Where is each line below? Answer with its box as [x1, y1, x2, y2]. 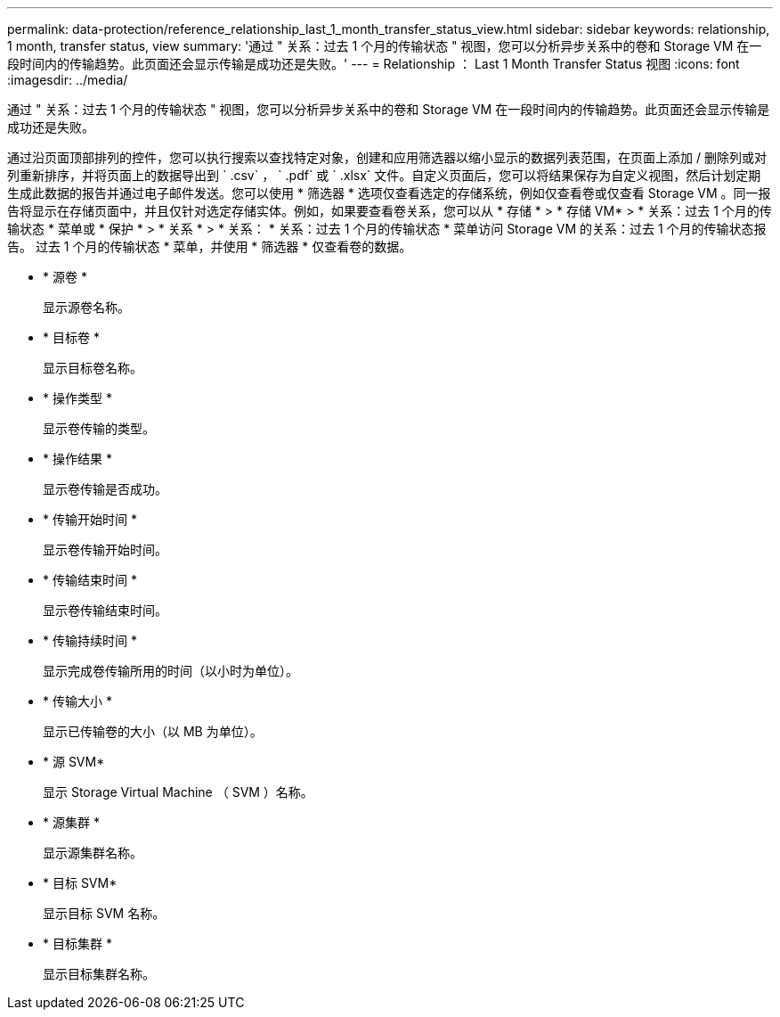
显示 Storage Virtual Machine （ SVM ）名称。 [43, 784, 313, 800]
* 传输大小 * [43, 693, 112, 709]
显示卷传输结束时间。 [43, 603, 167, 618]
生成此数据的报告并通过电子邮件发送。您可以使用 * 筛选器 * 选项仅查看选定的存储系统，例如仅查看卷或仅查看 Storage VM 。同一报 [7, 185, 771, 201]
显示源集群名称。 [43, 845, 142, 860]
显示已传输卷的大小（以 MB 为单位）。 [43, 724, 263, 739]
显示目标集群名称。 [43, 966, 155, 981]
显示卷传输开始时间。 [43, 542, 167, 557]
